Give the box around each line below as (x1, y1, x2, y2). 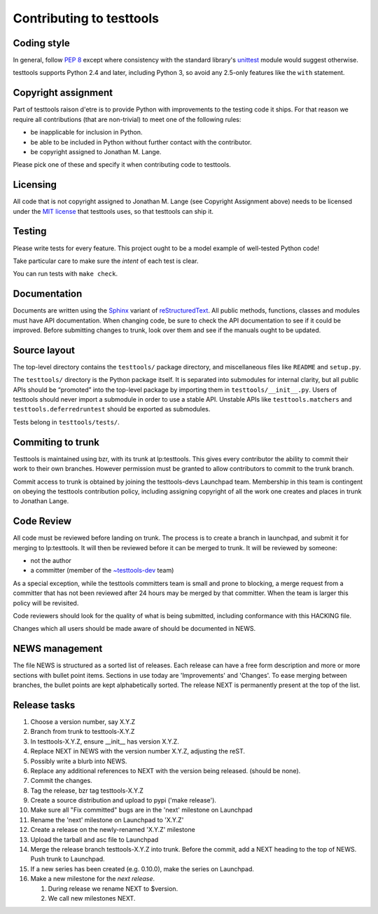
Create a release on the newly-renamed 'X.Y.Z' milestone (30, 826, 195, 834)
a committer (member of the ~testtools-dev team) (30, 566, 174, 575)
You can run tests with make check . (13, 270, 118, 278)
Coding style (13, 37, 70, 49)
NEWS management (13, 643, 103, 655)
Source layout (13, 344, 76, 356)
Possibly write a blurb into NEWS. (30, 757, 127, 765)
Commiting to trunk (13, 436, 100, 448)
